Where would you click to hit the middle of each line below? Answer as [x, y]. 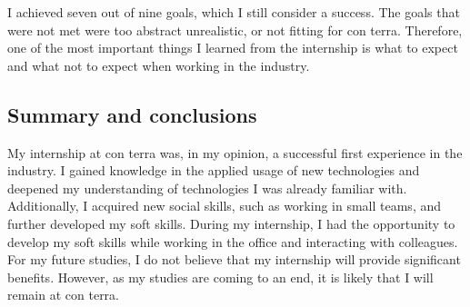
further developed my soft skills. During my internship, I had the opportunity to [231, 223]
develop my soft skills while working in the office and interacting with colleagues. [233, 241]
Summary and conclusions [132, 114]
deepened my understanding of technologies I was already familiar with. [207, 188]
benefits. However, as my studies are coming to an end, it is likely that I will [220, 277]
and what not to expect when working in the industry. [159, 65]
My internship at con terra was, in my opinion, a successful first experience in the [235, 152]
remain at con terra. [64, 295]
